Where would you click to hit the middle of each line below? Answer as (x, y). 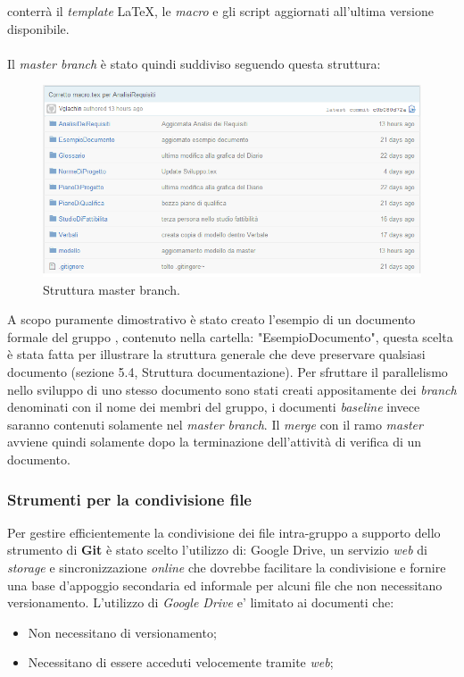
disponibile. (38, 28)
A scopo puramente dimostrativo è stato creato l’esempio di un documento (211, 319)
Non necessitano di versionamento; (122, 632)
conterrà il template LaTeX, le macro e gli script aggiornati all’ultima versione (220, 11)
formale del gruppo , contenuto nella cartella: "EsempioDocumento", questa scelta (230, 336)
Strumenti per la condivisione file (129, 499)
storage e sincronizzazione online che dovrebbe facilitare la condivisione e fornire (227, 567)
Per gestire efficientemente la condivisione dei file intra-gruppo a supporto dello (224, 532)
